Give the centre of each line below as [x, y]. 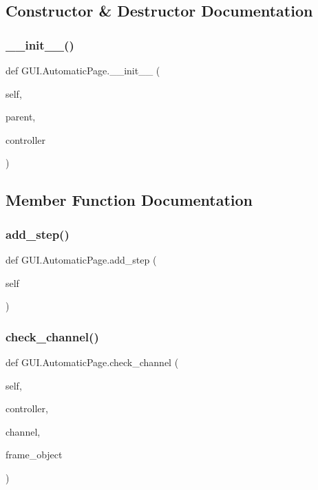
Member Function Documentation [129, 200]
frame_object [34, 455]
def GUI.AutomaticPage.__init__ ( [83, 70]
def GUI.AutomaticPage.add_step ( [81, 259]
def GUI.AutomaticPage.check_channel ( [92, 362]
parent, [21, 117]
